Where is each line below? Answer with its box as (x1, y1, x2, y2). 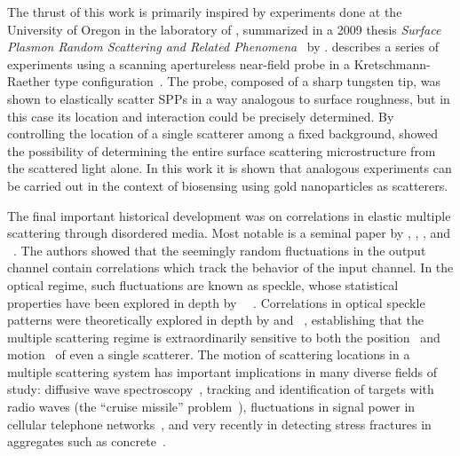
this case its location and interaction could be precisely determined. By (7, 106, 394, 125)
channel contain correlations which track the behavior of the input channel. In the (7, 258, 454, 277)
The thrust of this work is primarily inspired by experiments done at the (7, 3, 402, 20)
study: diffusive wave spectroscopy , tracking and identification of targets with (7, 380, 434, 398)
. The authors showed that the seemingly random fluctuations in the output (13, 240, 426, 259)
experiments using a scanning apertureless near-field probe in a (7, 54, 350, 73)
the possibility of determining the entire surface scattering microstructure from (7, 141, 436, 160)
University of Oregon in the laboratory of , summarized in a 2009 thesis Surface (7, 20, 441, 38)
